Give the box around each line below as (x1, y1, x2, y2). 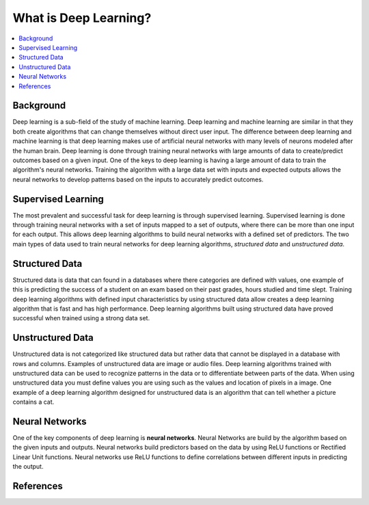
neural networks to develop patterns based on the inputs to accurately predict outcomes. (12, 175, 264, 183)
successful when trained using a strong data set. (12, 314, 150, 322)
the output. (12, 463, 44, 471)
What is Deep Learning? (12, 10, 152, 25)
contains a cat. (12, 398, 55, 406)
